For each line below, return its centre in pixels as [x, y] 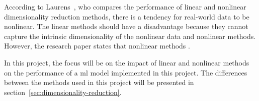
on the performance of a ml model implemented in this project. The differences [126, 72]
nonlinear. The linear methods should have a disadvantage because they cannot [126, 26]
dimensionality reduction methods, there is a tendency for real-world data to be [127, 16]
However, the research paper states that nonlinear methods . [97, 46]
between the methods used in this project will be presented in [99, 82]
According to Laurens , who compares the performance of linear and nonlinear [125, 6]
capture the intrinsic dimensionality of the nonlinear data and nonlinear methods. [130, 36]
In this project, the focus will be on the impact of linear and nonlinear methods [127, 62]
